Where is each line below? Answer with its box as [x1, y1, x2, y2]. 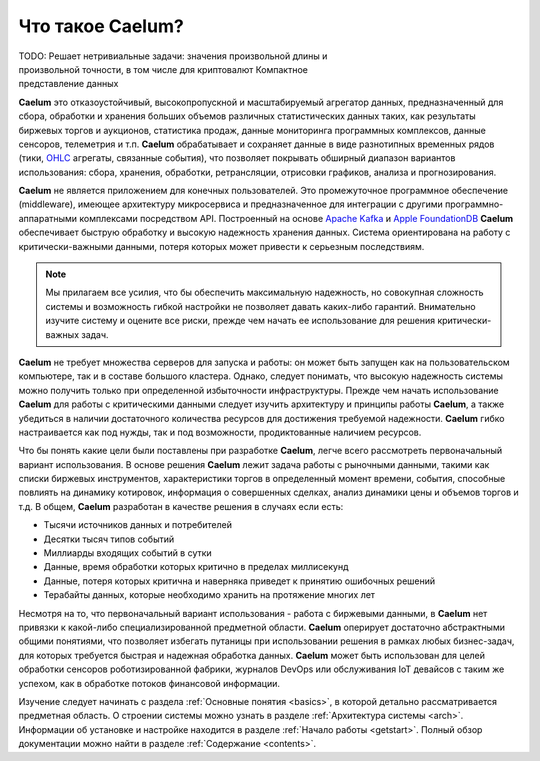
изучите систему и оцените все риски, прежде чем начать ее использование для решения [45, 315, 435, 327]
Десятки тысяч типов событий [43, 533, 175, 545]
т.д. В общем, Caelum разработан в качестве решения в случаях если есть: [18, 500, 344, 512]
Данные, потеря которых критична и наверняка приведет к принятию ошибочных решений [43, 575, 436, 587]
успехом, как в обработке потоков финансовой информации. [18, 677, 280, 689]
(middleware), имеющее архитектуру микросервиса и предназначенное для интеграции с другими [18, 198, 444, 210]
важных [45, 328, 80, 340]
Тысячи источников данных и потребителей [43, 519, 233, 531]
